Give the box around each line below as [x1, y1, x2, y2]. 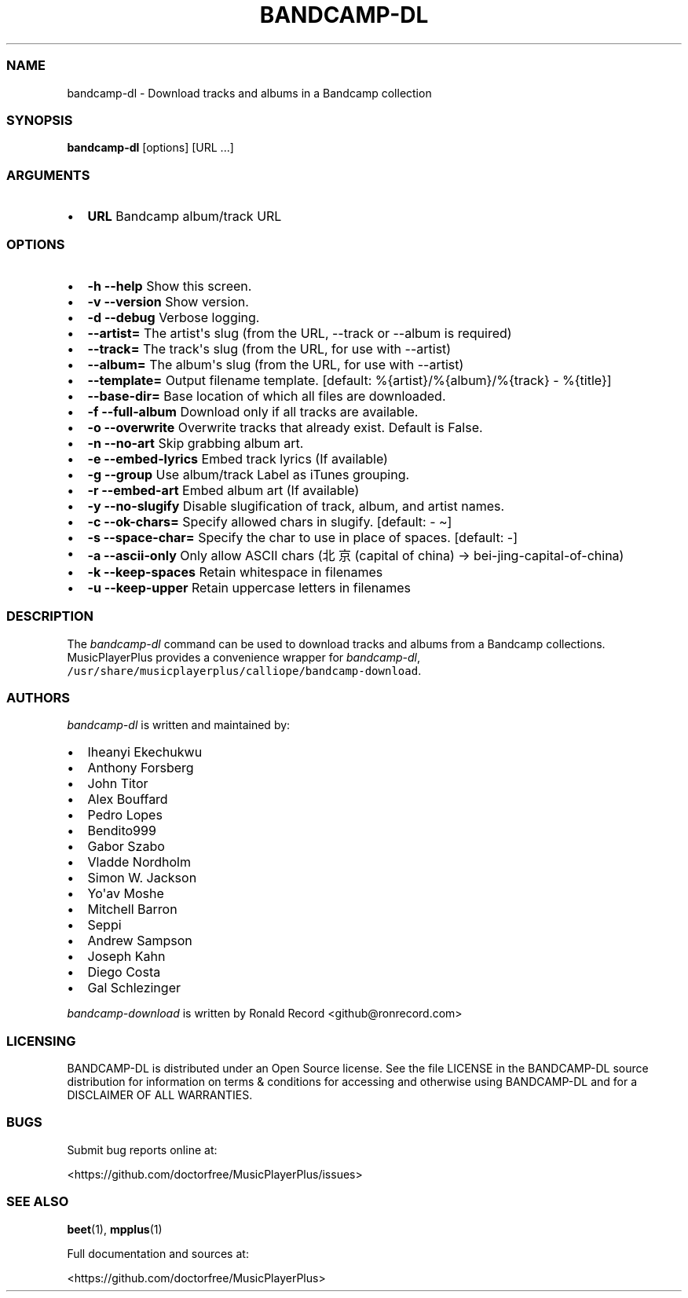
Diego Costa [87, 964, 161, 981]
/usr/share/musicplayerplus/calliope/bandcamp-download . [67, 663, 422, 677]
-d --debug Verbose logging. [87, 309, 260, 325]
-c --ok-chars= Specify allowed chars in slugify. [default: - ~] [87, 513, 452, 530]
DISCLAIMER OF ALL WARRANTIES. [67, 1088, 253, 1102]
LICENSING [6, 1032, 76, 1049]
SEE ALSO [6, 1193, 69, 1210]
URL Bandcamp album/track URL [87, 208, 282, 224]
